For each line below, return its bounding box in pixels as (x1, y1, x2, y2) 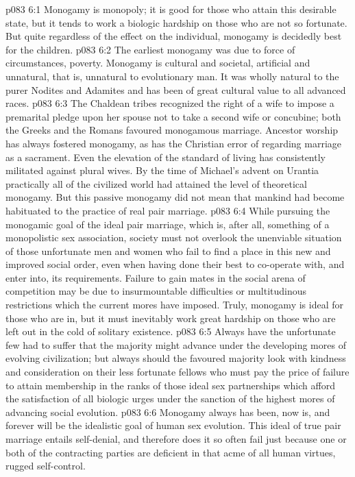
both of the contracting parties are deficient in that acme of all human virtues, (5, 445, 336, 459)
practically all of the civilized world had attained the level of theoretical (5, 176, 307, 191)
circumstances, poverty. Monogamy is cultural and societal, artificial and (5, 56, 310, 70)
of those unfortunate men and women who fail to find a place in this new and (5, 243, 331, 258)
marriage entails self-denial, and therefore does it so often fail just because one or (5, 432, 347, 445)
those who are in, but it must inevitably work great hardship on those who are (5, 310, 336, 325)
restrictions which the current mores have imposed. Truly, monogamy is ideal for (5, 297, 343, 312)
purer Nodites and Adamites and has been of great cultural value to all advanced (5, 82, 346, 97)
